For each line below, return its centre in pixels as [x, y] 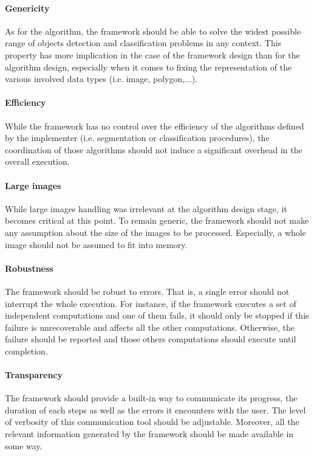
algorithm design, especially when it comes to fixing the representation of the [148, 67]
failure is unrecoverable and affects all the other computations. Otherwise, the [150, 327]
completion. [26, 351]
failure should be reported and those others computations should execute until [151, 339]
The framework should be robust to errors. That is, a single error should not [147, 291]
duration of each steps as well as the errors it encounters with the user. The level [155, 409]
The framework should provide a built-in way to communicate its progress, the [151, 398]
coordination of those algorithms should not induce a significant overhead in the [154, 149]
